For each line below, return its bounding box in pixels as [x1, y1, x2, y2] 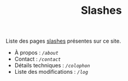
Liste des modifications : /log [14, 68, 89, 76]
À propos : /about [14, 49, 59, 56]
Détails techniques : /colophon [14, 62, 90, 69]
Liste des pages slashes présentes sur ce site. [5, 37, 121, 45]
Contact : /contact [14, 55, 61, 63]
